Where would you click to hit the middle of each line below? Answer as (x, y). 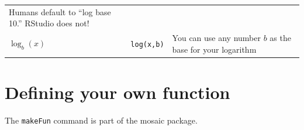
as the (280, 38)
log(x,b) (147, 44)
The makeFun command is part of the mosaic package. (101, 120)
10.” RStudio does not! (49, 23)
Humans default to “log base (60, 11)
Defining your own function (118, 92)
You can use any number (217, 38)
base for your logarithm (214, 49)
